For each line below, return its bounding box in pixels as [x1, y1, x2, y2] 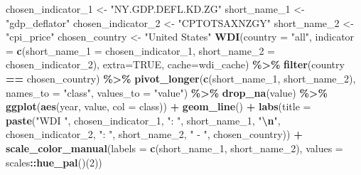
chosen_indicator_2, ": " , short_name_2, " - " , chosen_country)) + [6, 127, 303, 142]
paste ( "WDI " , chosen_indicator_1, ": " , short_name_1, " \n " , [6, 112, 281, 127]
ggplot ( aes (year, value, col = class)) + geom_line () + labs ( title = [6, 99, 311, 114]
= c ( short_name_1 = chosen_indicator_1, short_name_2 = [6, 43, 275, 58]
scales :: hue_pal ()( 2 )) [6, 154, 102, 169]
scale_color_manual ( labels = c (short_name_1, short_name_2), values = [6, 140, 343, 155]
